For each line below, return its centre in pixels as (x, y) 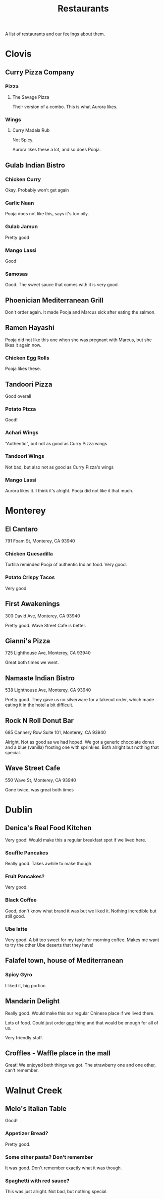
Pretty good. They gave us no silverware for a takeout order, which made (80, 700)
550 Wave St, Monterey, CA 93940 (41, 780)
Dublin (19, 810)
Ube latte (16, 929)
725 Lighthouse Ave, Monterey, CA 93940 (48, 653)
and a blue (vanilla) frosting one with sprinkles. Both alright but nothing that (82, 747)
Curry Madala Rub (31, 130)
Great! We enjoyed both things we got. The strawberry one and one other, (81, 1065)
